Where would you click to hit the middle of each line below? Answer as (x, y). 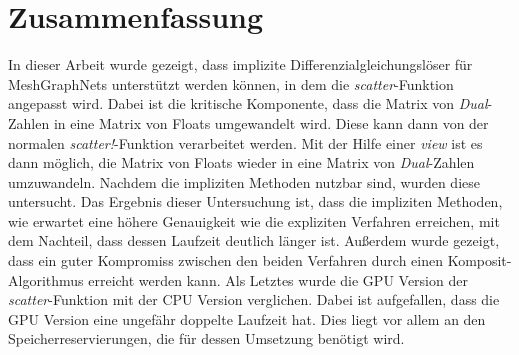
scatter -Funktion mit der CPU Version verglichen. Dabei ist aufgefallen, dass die (254, 299)
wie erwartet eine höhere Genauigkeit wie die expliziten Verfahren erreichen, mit (254, 220)
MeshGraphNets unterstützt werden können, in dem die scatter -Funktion (231, 83)
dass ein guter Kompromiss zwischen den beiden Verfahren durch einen (225, 260)
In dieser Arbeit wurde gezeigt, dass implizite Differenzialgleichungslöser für (240, 64)
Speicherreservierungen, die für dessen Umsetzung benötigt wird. (206, 338)
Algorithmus (46, 279)
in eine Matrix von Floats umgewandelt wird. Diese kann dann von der (271, 122)
